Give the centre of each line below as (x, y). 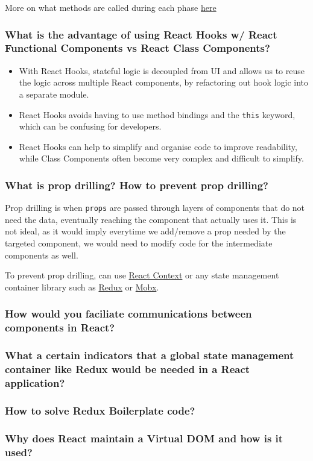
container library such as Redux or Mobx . (82, 287)
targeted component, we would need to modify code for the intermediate (139, 243)
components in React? (60, 328)
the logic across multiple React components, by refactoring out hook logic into (164, 82)
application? (35, 382)
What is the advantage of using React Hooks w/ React (141, 34)
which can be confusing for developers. (90, 126)
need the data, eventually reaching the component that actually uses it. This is (151, 219)
